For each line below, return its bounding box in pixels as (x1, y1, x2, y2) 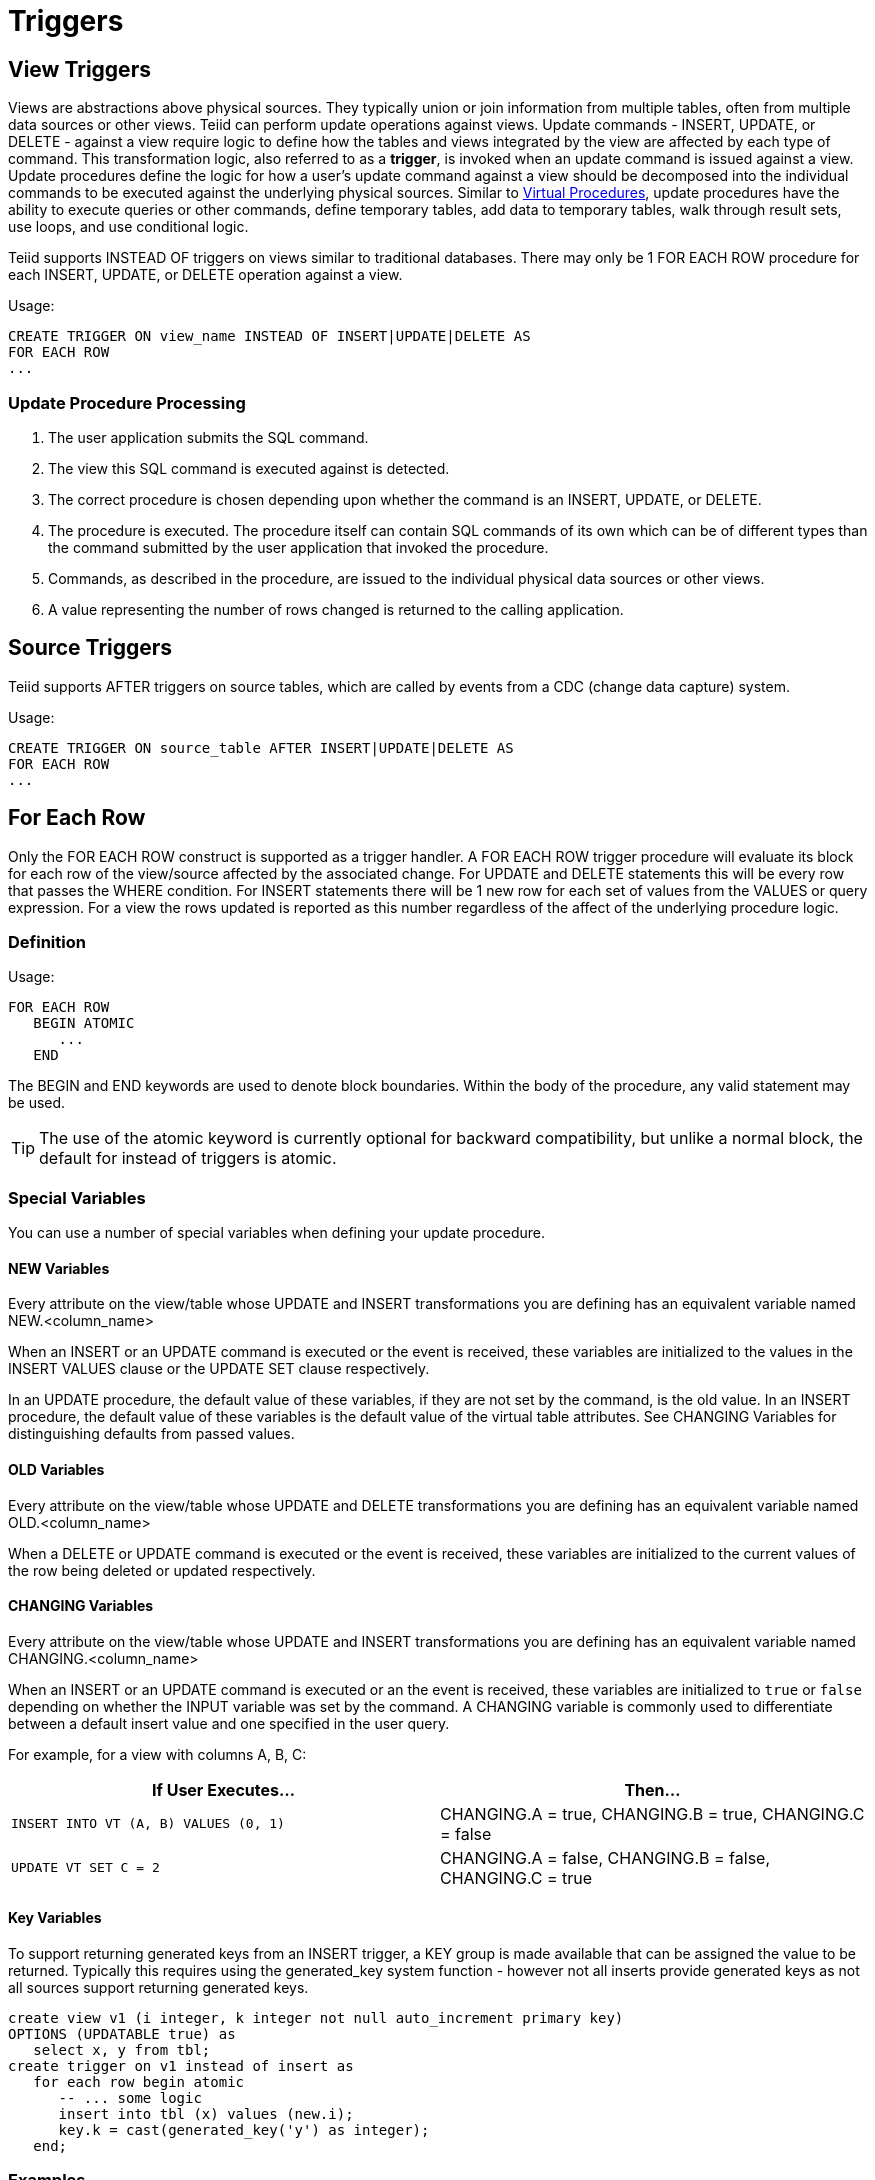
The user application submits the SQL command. (48, 428, 369, 446)
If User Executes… (152, 1779, 295, 1800)
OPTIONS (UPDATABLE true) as (8, 2025, 236, 2042)
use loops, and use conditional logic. (8, 218, 249, 236)
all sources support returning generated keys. (8, 1978, 309, 1996)
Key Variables (8, 1909, 102, 1927)
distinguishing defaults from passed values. (8, 1425, 295, 1443)
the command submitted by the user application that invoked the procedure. (48, 538, 549, 556)
